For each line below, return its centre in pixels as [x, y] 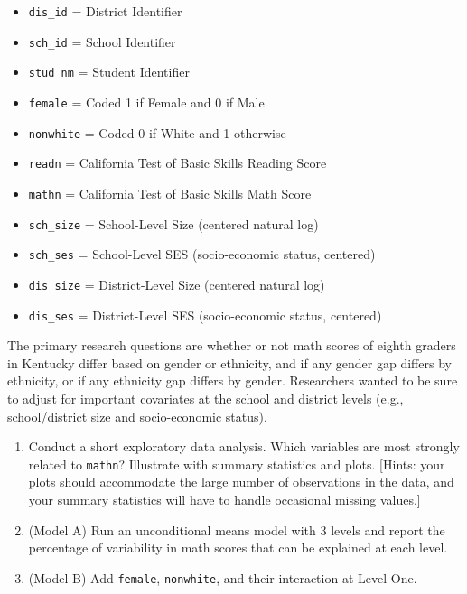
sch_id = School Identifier [102, 41]
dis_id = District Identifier [105, 11]
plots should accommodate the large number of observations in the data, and [241, 482]
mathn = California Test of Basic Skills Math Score [170, 193]
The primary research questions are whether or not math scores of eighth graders [232, 345]
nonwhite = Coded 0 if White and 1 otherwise [157, 132]
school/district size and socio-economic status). [137, 416]
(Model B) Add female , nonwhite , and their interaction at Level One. [223, 577]
